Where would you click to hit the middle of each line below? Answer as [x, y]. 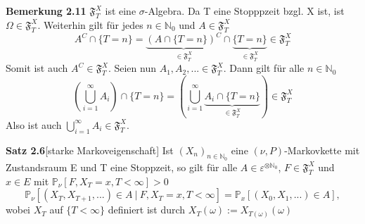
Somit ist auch [37, 68]
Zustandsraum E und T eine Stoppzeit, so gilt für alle [122, 167]
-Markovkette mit [322, 150]
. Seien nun [132, 68]
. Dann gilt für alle [264, 68]
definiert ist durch [147, 210]
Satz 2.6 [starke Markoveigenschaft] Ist [90, 150]
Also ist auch [34, 124]
